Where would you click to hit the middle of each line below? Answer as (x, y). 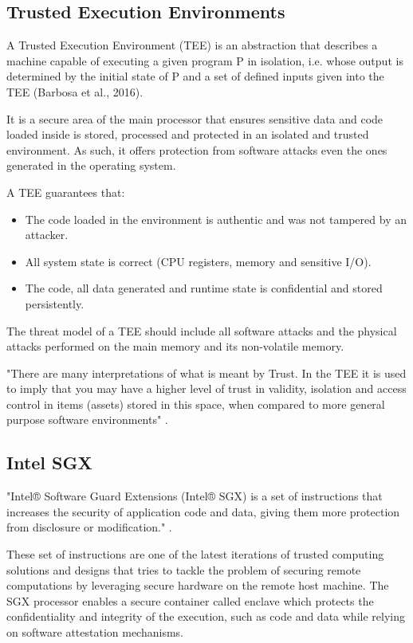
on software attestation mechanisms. (95, 632)
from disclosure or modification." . (89, 527)
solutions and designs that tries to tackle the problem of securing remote (184, 569)
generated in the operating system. (91, 165)
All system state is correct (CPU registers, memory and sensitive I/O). (198, 261)
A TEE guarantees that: (66, 192)
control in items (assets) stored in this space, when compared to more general (196, 404)
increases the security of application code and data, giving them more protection (203, 511)
